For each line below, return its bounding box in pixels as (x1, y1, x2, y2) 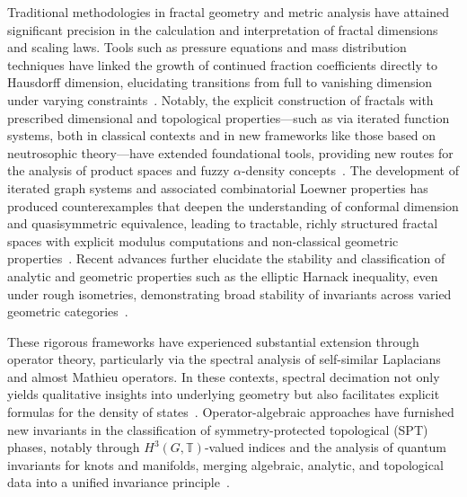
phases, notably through (7, 438, 140, 457)
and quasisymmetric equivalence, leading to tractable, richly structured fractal (7, 214, 438, 233)
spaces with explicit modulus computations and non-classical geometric (7, 231, 399, 250)
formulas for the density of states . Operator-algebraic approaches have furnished (7, 403, 454, 422)
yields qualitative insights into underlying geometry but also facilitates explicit (7, 385, 440, 404)
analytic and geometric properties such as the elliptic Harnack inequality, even (7, 266, 438, 285)
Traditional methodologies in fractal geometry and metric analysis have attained (7, 3, 449, 21)
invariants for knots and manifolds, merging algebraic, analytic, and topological (7, 455, 444, 474)
